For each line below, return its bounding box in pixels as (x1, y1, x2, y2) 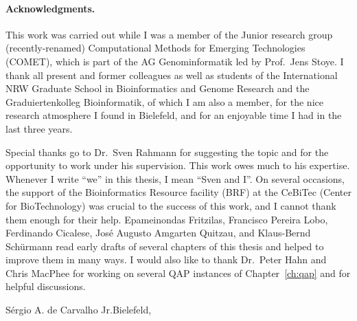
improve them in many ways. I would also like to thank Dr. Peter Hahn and (5, 252, 327, 267)
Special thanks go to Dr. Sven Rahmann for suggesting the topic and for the (5, 144, 329, 159)
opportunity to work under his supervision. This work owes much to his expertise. (5, 158, 350, 173)
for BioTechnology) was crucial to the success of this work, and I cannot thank (5, 198, 336, 212)
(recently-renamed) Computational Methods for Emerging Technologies (5, 41, 306, 55)
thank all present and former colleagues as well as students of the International (5, 67, 338, 82)
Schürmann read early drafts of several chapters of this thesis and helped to (5, 239, 324, 253)
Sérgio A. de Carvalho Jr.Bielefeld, (5, 302, 152, 317)
